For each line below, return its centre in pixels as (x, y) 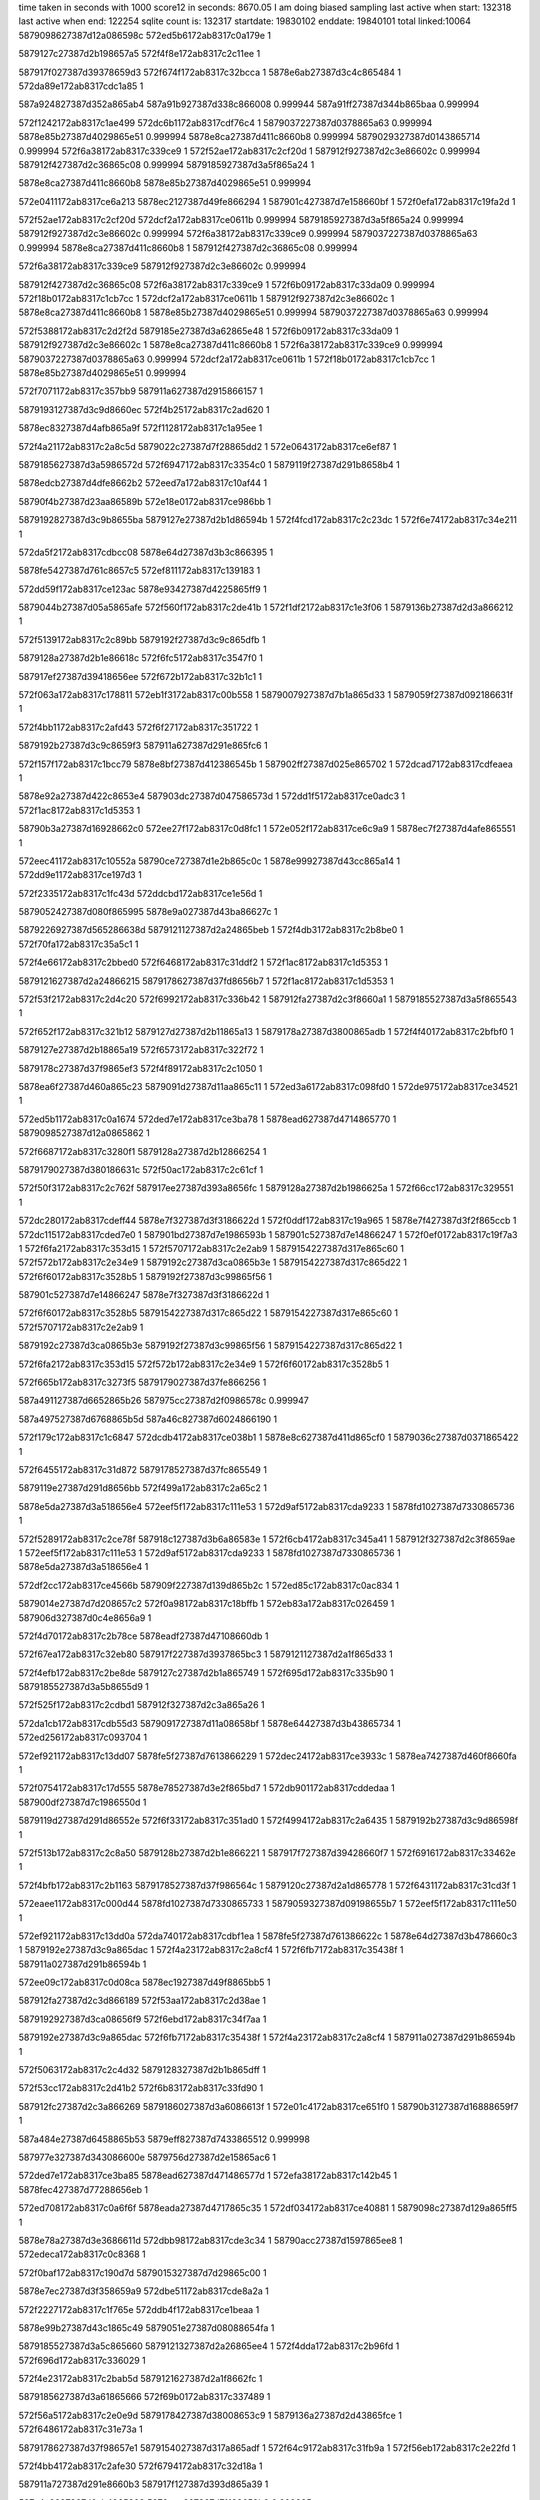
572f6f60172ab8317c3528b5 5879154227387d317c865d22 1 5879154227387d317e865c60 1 (208, 1313)
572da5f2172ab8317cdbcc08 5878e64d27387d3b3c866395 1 (146, 552)
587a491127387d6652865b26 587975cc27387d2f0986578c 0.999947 (164, 1401)
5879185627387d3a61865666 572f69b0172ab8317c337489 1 (144, 2397)
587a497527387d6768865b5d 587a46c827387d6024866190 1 (148, 1419)
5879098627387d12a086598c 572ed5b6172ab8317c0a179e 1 (145, 35)
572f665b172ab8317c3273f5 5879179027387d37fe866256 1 (142, 1382)
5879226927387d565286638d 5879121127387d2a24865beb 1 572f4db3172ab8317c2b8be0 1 (211, 930)
